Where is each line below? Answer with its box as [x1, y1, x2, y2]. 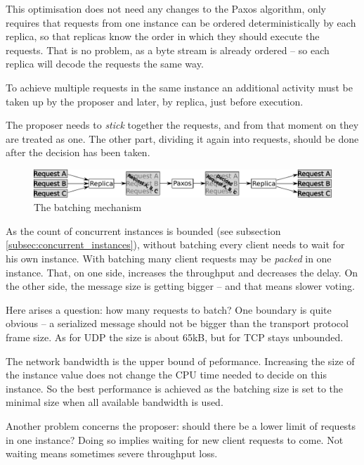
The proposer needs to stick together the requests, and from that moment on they [6, 117, 359, 132]
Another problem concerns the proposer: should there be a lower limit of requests [6, 419, 356, 433]
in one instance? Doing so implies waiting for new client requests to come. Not [6, 432, 344, 447]
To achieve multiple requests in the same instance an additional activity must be [6, 79, 353, 94]
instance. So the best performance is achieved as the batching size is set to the [6, 381, 344, 395]
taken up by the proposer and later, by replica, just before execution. [6, 94, 304, 108]
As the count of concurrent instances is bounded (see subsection [6, 223, 281, 238]
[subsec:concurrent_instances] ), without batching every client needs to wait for [6, 237, 345, 252]
